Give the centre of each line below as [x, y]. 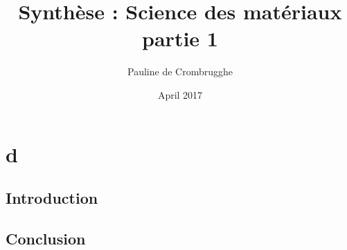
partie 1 [180, 38]
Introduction [52, 198]
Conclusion [46, 238]
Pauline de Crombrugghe [180, 71]
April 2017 [180, 94]
